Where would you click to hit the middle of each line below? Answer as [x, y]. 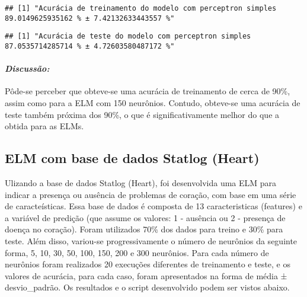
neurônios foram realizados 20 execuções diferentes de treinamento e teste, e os [148, 264]
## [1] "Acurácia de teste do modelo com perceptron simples [128, 36]
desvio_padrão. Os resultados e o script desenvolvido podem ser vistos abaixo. [147, 287]
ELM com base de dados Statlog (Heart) [132, 158]
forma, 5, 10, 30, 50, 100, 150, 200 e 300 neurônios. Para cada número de [137, 252]
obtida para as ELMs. [44, 126]
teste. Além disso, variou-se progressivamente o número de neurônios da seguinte [151, 240]
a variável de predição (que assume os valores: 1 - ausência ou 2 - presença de [145, 217]
